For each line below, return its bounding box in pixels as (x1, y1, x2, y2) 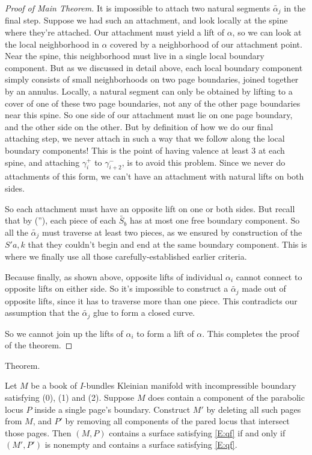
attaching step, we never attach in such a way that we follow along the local (5, 132, 285, 145)
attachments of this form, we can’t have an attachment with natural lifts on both (5, 170, 304, 183)
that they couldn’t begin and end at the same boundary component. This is (28, 238, 307, 251)
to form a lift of (136, 327, 194, 339)
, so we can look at (232, 26, 302, 39)
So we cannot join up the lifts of (5, 327, 123, 339)
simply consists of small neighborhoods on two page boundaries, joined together (5, 73, 299, 86)
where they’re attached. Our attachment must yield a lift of (5, 26, 224, 39)
